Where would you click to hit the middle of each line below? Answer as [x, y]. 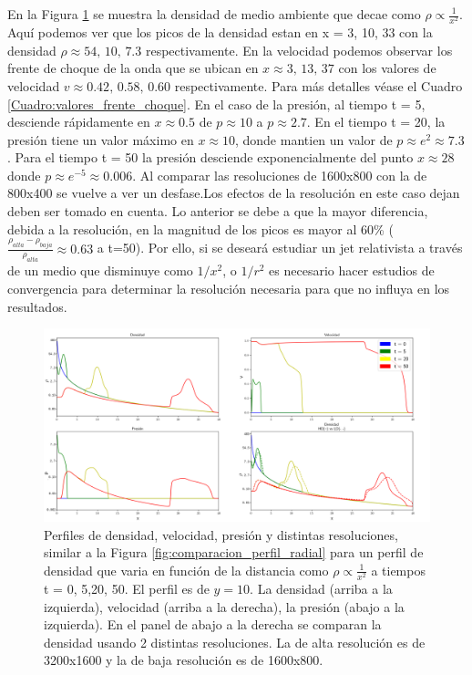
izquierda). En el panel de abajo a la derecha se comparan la [213, 624]
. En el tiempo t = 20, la [376, 122]
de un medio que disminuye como [100, 270]
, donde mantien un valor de [313, 139]
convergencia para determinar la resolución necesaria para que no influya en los [229, 288]
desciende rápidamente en [79, 122]
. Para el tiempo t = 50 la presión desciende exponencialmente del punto [210, 157]
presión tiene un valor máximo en [101, 139]
